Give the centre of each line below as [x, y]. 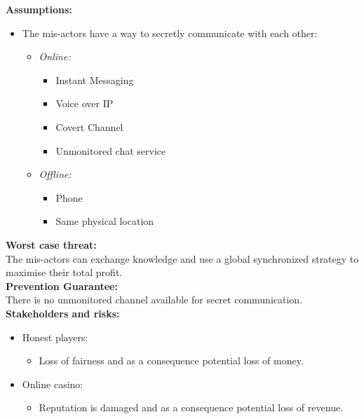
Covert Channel [89, 126]
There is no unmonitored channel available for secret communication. [154, 300]
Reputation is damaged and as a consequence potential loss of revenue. [191, 407]
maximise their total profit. [64, 272]
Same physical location [105, 221]
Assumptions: [39, 9]
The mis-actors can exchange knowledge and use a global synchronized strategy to [182, 258]
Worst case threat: [51, 244]
